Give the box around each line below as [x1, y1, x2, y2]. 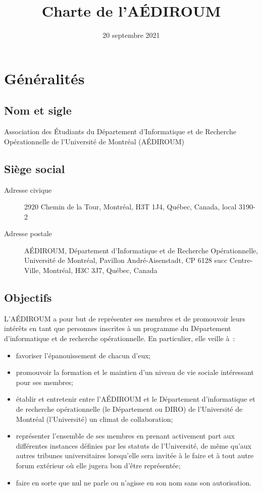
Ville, [24, 265, 41, 276]
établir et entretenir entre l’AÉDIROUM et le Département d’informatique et [16, 394, 255, 404]
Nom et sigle [4, 102, 72, 118]
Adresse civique [4, 184, 52, 195]
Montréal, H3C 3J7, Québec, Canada [42, 265, 158, 276]
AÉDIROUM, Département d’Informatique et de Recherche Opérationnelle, [24, 245, 258, 255]
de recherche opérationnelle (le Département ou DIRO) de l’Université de [16, 404, 243, 414]
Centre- [229, 255, 253, 265]
